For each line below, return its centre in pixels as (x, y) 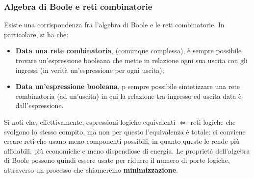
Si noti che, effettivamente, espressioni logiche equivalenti (90, 122)
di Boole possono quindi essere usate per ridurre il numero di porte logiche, (117, 160)
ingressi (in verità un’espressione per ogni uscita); (90, 70)
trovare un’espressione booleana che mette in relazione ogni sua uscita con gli (131, 60)
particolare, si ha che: (36, 34)
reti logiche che (213, 122)
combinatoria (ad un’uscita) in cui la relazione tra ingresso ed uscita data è (128, 96)
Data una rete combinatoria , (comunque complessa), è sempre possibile (128, 51)
